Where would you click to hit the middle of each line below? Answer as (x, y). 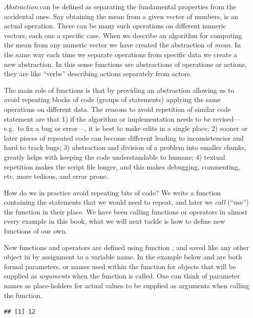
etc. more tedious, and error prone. (56, 176)
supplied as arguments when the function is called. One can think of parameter (122, 276)
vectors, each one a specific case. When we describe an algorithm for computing (123, 35)
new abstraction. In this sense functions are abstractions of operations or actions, (126, 64)
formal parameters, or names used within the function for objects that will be (120, 266)
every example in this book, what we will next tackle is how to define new (115, 221)
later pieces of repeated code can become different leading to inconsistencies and (124, 138)
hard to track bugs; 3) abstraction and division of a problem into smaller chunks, (125, 147)
